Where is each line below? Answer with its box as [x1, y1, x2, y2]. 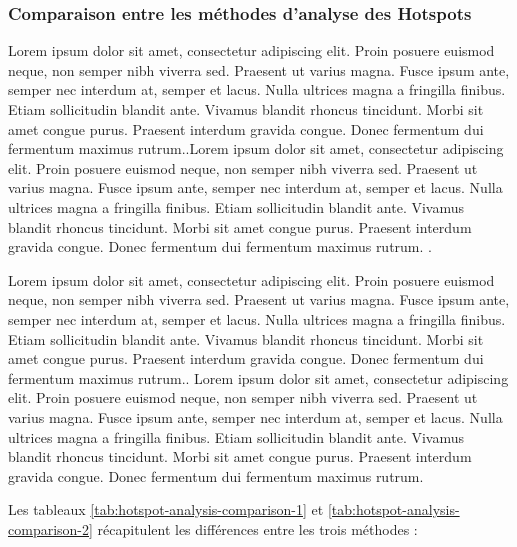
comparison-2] [8, 518, 93, 539]
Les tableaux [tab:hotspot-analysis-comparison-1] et [8, 499, 324, 520]
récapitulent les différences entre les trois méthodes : [97, 518, 418, 539]
